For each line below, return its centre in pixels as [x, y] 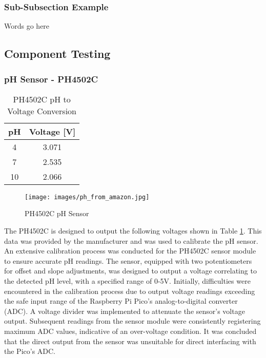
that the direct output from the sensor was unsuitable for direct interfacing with [130, 341]
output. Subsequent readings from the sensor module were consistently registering [132, 321]
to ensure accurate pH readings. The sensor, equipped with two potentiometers [128, 260]
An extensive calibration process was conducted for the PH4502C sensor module [130, 251]
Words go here [27, 26]
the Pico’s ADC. [30, 351]
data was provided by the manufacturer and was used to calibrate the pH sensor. [131, 240]
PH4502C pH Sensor [57, 213]
